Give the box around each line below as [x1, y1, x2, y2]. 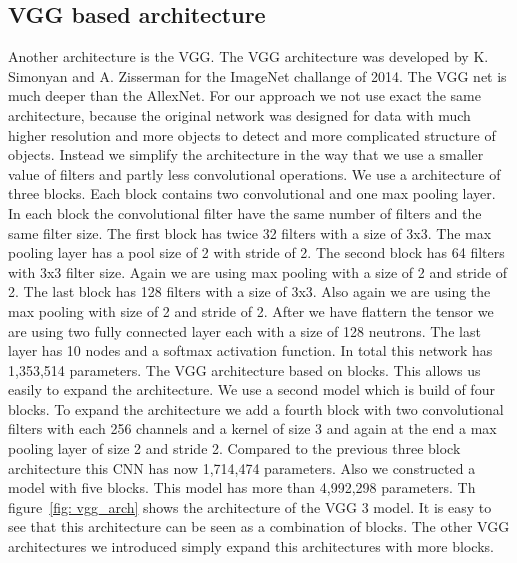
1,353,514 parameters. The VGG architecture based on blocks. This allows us [8, 359, 481, 380]
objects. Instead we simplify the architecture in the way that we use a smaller [8, 144, 484, 165]
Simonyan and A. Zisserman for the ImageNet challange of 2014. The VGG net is [8, 65, 507, 86]
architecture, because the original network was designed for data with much [8, 104, 471, 125]
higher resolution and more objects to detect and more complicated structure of [8, 124, 496, 145]
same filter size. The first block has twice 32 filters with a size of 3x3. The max [8, 222, 492, 243]
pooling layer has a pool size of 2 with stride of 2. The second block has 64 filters [8, 242, 505, 263]
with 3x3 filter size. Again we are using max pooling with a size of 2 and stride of [8, 261, 507, 282]
